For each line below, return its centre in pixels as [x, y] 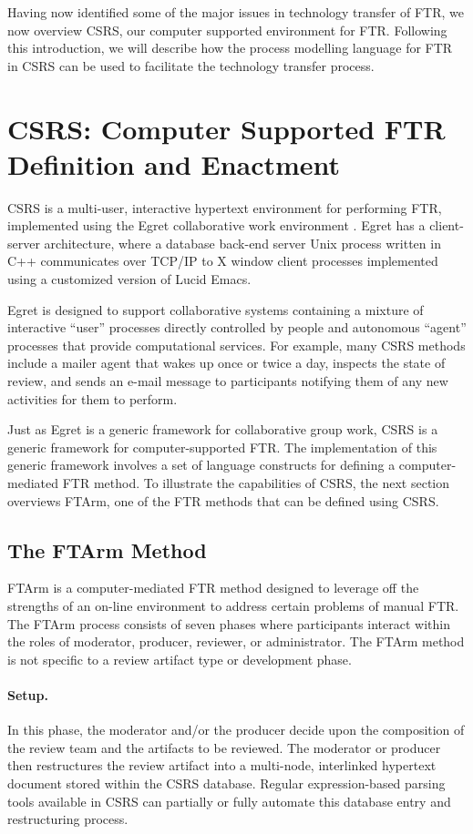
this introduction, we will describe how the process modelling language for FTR [230, 48]
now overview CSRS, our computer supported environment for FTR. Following [227, 30]
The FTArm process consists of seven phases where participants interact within [229, 623]
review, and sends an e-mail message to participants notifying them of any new [228, 381]
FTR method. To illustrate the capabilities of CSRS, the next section [256, 483]
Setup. [28, 694]
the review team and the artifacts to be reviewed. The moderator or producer [224, 747]
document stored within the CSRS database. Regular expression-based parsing [226, 783]
